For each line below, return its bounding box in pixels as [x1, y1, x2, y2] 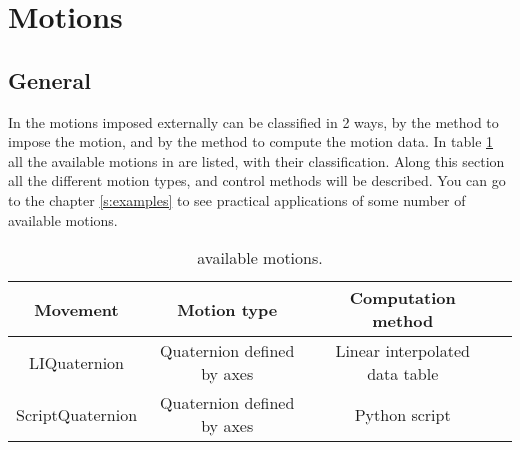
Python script [354, 402, 451, 426]
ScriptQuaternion [16, 402, 138, 426]
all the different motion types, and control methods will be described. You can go [8, 170, 506, 191]
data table [367, 362, 439, 386]
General [8, 64, 91, 95]
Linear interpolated [335, 339, 470, 363]
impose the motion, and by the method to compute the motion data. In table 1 [8, 131, 494, 152]
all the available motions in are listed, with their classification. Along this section [8, 150, 505, 171]
